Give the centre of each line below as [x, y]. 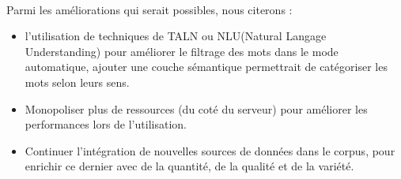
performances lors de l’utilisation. [106, 124]
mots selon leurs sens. [77, 82]
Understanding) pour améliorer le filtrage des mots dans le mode [182, 51]
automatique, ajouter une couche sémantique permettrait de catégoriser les [206, 67]
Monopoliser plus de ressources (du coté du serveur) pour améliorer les [196, 108]
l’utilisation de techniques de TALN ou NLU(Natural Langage [176, 36]
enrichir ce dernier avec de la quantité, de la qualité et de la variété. [189, 166]
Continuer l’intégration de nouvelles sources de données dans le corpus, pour [210, 150]
